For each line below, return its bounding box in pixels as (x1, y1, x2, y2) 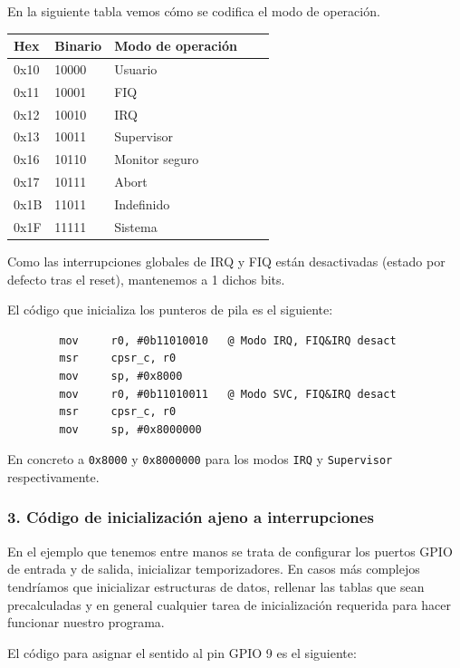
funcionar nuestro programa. (7, 613, 165, 632)
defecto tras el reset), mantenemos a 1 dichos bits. (7, 269, 285, 288)
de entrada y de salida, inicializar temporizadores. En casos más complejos (7, 559, 420, 578)
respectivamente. (7, 467, 100, 486)
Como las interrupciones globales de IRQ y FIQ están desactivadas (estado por (7, 251, 446, 270)
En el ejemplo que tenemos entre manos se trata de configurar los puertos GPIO (7, 541, 453, 560)
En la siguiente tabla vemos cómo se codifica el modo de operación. (7, 2, 380, 20)
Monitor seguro (114, 150, 199, 169)
